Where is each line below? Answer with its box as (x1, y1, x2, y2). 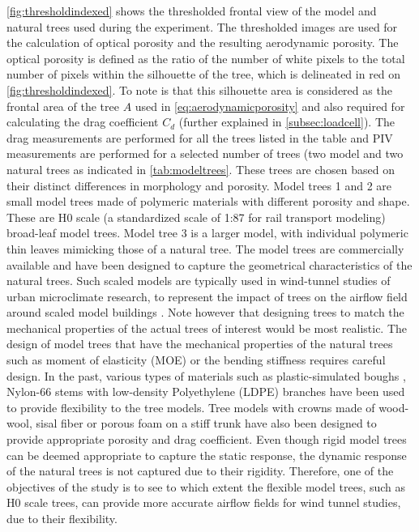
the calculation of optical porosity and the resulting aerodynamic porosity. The (6, 34, 399, 51)
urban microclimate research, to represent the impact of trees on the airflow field (6, 287, 408, 304)
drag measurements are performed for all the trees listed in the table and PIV (6, 129, 393, 146)
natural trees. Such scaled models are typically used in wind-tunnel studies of (6, 272, 391, 289)
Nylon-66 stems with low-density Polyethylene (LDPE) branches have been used (6, 383, 405, 400)
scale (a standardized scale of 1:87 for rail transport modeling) (76, 208, 386, 225)
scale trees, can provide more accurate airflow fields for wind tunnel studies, (24, 494, 401, 511)
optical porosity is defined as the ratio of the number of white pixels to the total (6, 49, 405, 66)
